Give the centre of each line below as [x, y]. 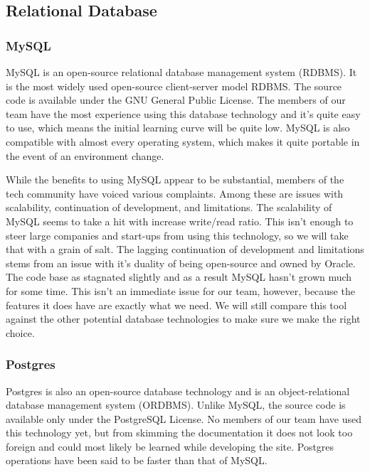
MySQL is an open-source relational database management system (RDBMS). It [181, 72]
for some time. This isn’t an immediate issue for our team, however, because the [180, 290]
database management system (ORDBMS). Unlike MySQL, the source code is [176, 405]
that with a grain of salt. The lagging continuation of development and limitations [185, 249]
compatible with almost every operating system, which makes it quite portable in [183, 141]
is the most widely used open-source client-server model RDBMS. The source [174, 86]
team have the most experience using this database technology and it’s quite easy [183, 113]
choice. [20, 332]
